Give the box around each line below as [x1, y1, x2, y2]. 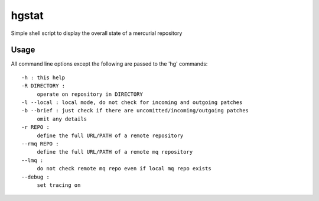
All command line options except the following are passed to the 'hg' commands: [11, 60, 208, 67]
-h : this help [21, 74, 66, 81]
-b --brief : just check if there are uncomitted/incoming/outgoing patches [21, 107, 249, 114]
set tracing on [37, 181, 81, 189]
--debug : [21, 173, 50, 180]
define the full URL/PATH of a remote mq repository [37, 148, 193, 155]
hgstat [11, 9, 44, 22]
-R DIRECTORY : [21, 83, 66, 89]
